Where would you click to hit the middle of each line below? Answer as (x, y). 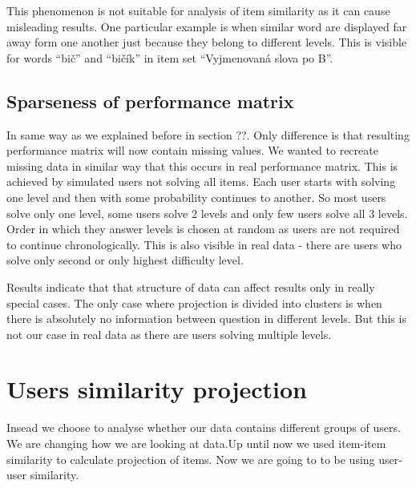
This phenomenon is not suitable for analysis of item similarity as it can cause (198, 10)
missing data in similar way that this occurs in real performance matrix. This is (202, 165)
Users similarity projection (157, 389)
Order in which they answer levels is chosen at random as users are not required (203, 229)
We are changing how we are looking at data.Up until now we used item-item (196, 444)
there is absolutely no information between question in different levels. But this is (206, 319)
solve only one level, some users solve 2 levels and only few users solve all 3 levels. (207, 213)
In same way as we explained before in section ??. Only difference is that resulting (208, 134)
